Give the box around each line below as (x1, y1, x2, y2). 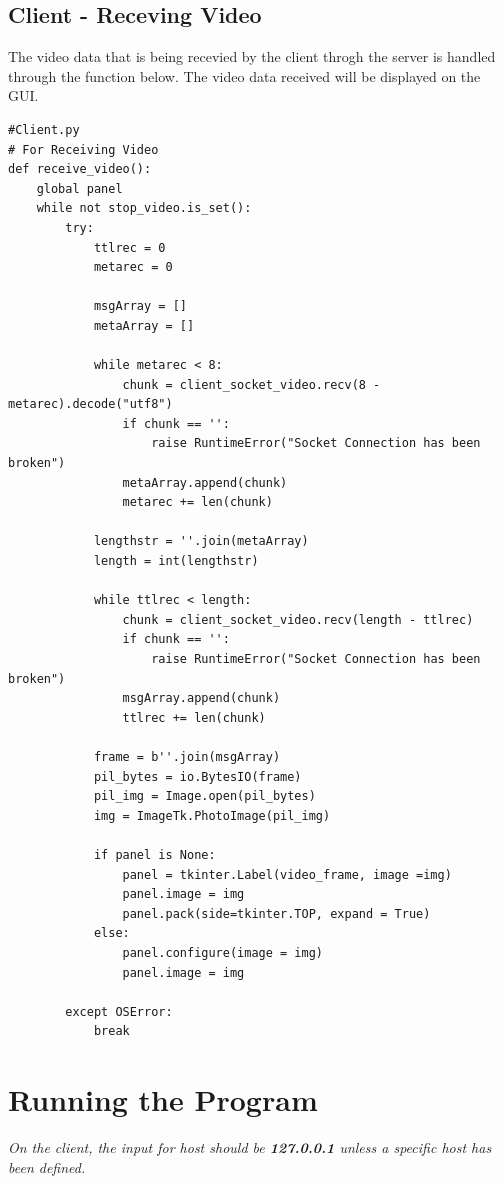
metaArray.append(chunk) (122, 475, 288, 490)
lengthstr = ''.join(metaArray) (93, 534, 309, 549)
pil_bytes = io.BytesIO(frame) (93, 769, 302, 784)
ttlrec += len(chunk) (122, 710, 266, 725)
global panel (36, 181, 123, 196)
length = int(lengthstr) (93, 554, 259, 569)
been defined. (8, 1156, 86, 1177)
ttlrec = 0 (93, 240, 166, 255)
